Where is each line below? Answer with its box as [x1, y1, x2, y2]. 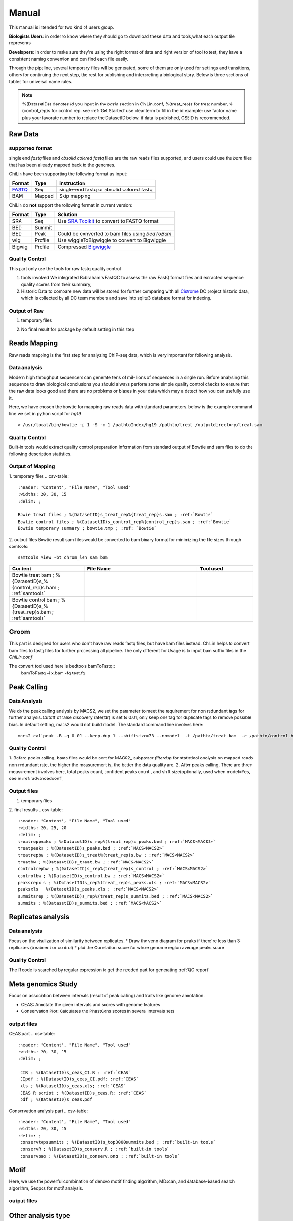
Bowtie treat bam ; [12, 571, 55, 578]
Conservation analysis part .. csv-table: [9, 1108, 88, 1114]
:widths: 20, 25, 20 [18, 825, 67, 830]
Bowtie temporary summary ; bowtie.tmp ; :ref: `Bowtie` [18, 526, 157, 531]
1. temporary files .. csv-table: [9, 473, 69, 479]
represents [9, 40, 31, 46]
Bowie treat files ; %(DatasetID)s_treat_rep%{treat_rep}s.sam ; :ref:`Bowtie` [18, 512, 213, 518]
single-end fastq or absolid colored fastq [59, 186, 153, 193]
